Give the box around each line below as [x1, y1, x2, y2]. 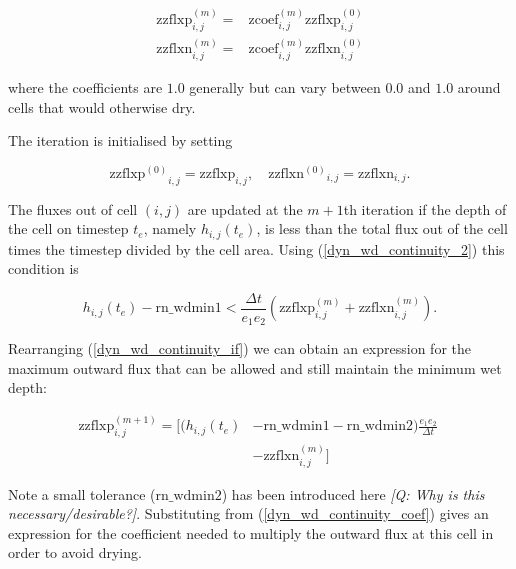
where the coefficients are [8, 76, 163, 97]
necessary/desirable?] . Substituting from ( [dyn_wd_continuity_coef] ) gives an [8, 503, 489, 524]
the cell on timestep [8, 218, 129, 239]
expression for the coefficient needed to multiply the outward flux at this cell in [8, 522, 494, 543]
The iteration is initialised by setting [8, 130, 233, 151]
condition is [8, 258, 79, 279]
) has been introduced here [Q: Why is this [221, 483, 485, 504]
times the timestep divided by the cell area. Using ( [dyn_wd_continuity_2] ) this [8, 238, 505, 259]
